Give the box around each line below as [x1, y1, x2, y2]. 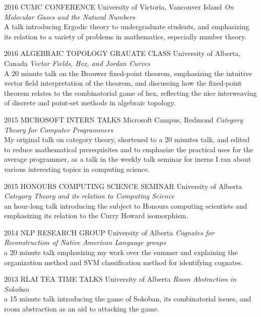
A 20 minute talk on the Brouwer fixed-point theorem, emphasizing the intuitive [4, 68, 252, 78]
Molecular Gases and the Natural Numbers [4, 11, 135, 22]
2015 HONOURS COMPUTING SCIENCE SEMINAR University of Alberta [4, 180, 242, 191]
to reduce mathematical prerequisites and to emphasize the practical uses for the [4, 144, 253, 154]
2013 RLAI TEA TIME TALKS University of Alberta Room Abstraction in [4, 274, 237, 284]
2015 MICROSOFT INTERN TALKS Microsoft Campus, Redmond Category [4, 114, 243, 124]
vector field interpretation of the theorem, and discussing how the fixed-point [4, 78, 242, 88]
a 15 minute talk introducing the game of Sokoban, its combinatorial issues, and [4, 293, 251, 304]
